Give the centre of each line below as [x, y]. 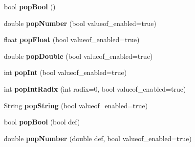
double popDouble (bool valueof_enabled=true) [78, 56]
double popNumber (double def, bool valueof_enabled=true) [98, 138]
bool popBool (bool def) [42, 122]
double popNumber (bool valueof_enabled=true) [80, 23]
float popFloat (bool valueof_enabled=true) [72, 39]
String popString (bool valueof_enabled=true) [76, 105]
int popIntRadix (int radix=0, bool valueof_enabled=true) [95, 88]
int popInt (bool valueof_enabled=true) [65, 72]
